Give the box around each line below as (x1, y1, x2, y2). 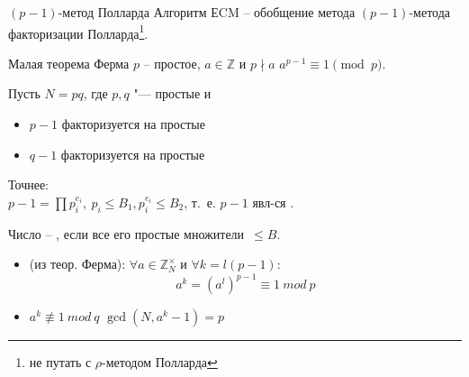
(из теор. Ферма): (29, 254, 126, 273)
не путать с (29, 353, 92, 372)
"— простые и (133, 84, 212, 103)
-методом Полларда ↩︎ (102, 353, 218, 372)
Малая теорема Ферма (8, 53, 130, 72)
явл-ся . (252, 192, 294, 211)
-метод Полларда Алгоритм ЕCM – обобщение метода (58, 3, 356, 21)
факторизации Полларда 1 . (8, 21, 149, 42)
